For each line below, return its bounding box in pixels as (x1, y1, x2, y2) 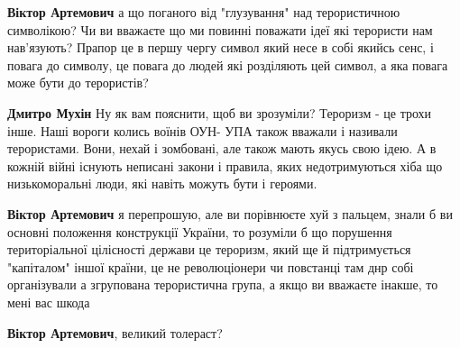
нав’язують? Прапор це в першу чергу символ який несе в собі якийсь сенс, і (7, 38, 434, 57)
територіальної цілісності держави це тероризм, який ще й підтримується (7, 240, 411, 259)
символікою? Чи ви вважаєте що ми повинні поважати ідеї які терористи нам (7, 20, 433, 39)
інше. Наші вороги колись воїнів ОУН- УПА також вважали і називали (7, 121, 398, 140)
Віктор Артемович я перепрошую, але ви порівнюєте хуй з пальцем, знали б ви (7, 204, 453, 223)
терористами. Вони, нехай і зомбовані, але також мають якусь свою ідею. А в (7, 139, 437, 158)
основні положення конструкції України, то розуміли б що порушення (7, 222, 392, 241)
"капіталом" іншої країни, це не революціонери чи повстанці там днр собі (7, 257, 414, 276)
